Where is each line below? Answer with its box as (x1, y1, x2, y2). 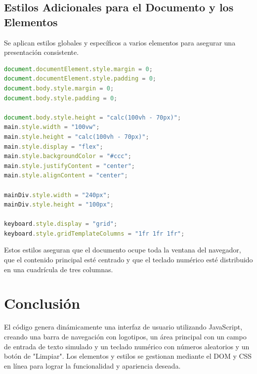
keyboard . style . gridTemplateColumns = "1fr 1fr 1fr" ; (4, 230, 185, 237)
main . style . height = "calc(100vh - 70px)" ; (4, 133, 149, 140)
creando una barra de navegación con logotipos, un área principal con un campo (4, 331, 247, 341)
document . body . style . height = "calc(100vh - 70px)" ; (4, 114, 181, 121)
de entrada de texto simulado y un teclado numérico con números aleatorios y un (4, 341, 250, 351)
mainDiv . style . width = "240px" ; (4, 191, 110, 199)
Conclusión (4, 293, 81, 313)
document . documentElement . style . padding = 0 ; (4, 75, 156, 83)
